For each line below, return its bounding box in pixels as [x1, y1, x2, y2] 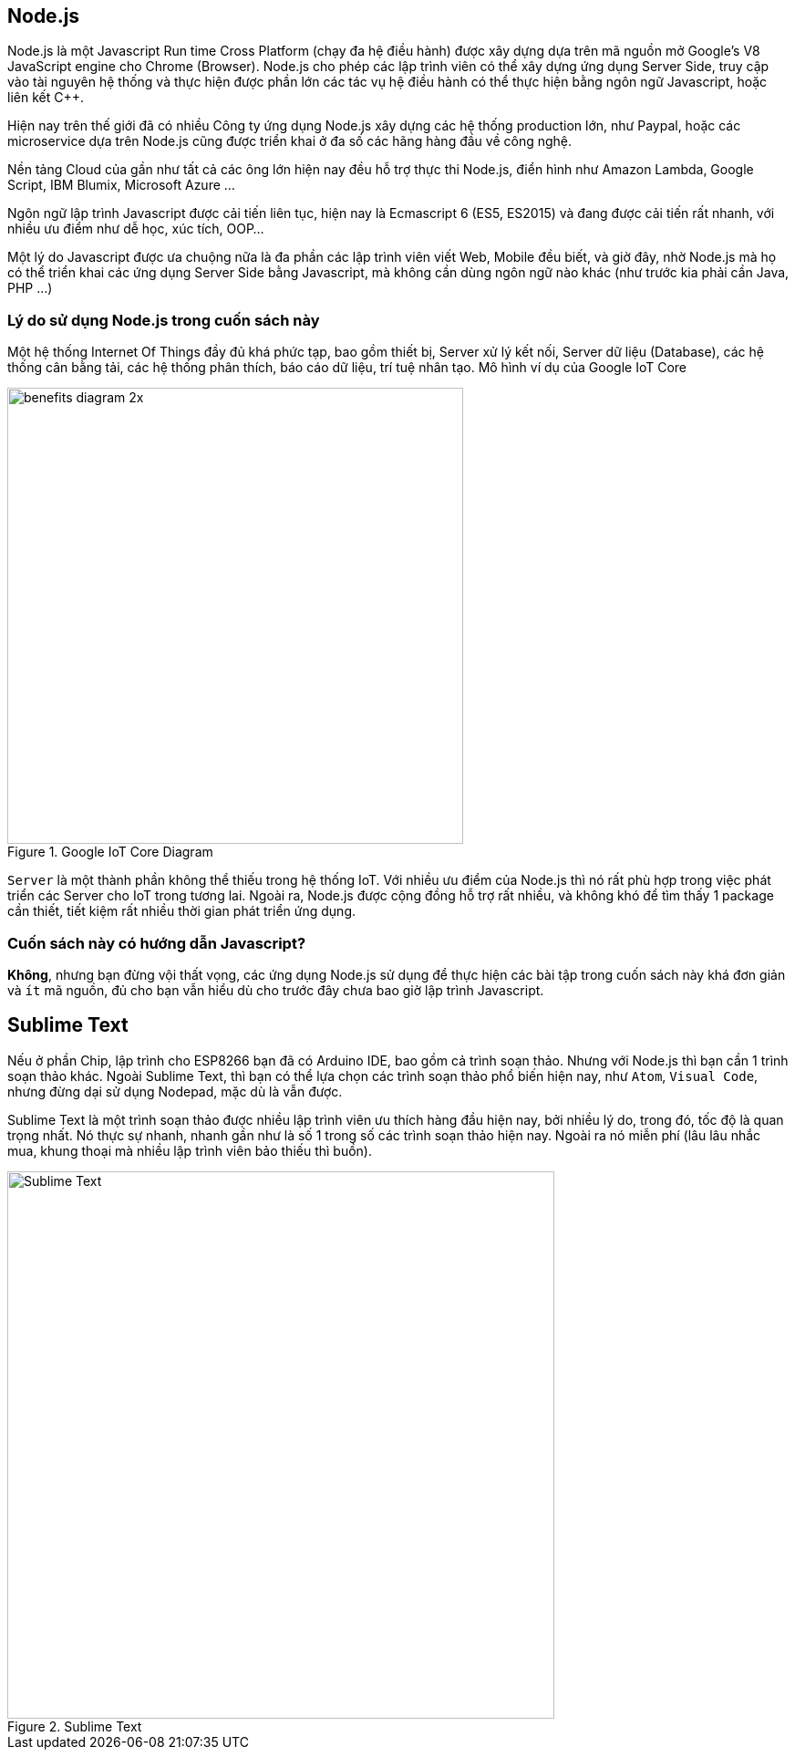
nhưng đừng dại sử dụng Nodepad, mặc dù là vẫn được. [7, 1083, 343, 1099]
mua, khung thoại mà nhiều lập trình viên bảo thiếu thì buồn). [7, 1142, 372, 1159]
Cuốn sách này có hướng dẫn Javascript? [7, 933, 306, 952]
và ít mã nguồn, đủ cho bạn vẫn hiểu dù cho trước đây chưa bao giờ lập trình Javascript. [7, 982, 544, 998]
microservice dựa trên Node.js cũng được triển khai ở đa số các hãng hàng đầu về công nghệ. [7, 133, 573, 150]
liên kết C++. [7, 89, 84, 106]
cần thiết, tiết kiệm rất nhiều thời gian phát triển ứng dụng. [7, 903, 356, 920]
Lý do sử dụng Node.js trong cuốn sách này [7, 310, 320, 329]
